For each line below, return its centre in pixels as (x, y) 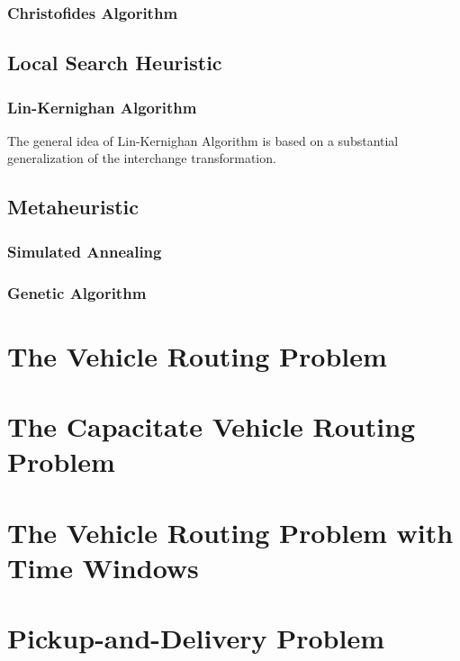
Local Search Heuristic (115, 63)
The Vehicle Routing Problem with (230, 532)
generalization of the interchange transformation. (142, 158)
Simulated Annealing (85, 251)
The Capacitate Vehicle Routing (212, 426)
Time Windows (103, 567)
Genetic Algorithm (77, 292)
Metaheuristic (73, 207)
